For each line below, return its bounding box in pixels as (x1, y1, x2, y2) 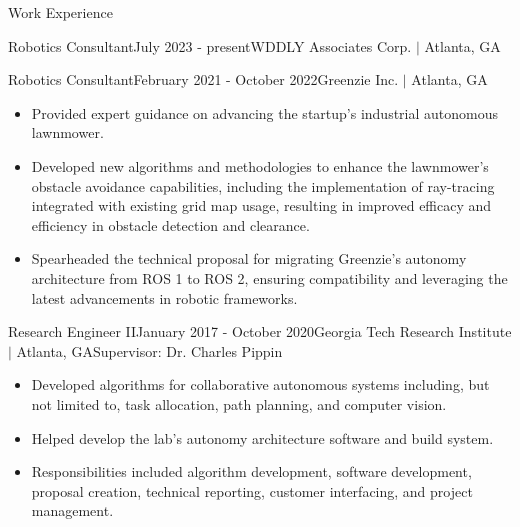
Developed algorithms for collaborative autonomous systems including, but (31, 374, 490, 395)
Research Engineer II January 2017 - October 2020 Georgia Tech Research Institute (8, 321, 512, 342)
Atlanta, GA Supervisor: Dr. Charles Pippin (16, 340, 283, 361)
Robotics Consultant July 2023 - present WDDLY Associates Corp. (8, 35, 412, 56)
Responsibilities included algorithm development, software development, (31, 461, 472, 482)
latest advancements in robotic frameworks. (31, 287, 298, 308)
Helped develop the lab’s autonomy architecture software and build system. (31, 427, 494, 448)
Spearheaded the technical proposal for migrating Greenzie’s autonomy (31, 248, 467, 269)
